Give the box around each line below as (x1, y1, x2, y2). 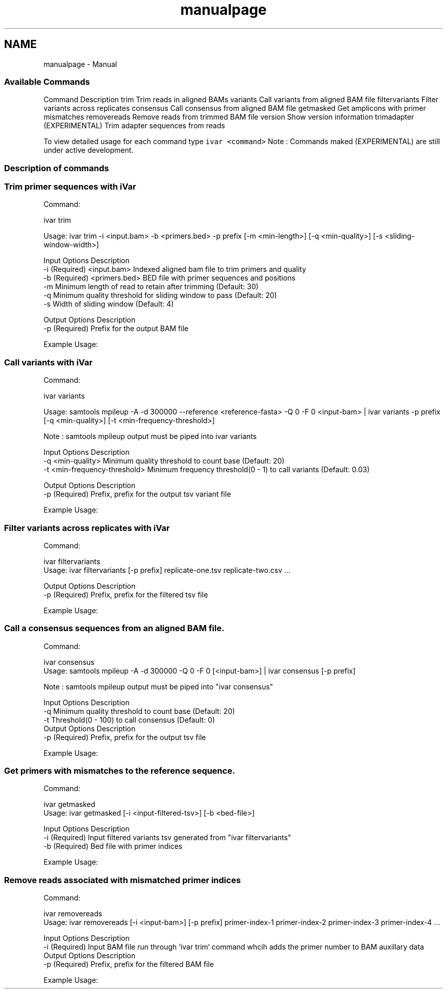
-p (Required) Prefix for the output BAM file (43, 324, 189, 333)
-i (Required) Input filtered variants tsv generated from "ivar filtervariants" (43, 833, 291, 842)
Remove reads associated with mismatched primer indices (4, 874, 241, 885)
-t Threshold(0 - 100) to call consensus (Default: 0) (43, 715, 215, 724)
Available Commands (4, 76, 90, 87)
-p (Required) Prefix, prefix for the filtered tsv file (43, 590, 208, 599)
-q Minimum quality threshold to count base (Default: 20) (43, 706, 235, 715)
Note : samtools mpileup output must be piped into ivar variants (43, 432, 257, 441)
